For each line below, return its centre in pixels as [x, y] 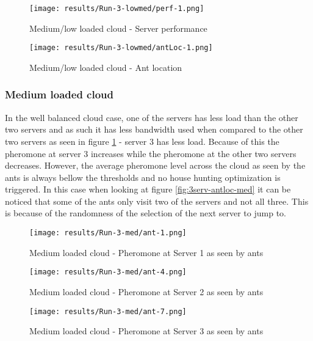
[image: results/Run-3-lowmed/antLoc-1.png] [121, 48]
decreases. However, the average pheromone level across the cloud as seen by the [155, 165]
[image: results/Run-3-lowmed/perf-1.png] [117, 9]
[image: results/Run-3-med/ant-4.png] [108, 272]
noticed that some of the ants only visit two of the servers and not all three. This [157, 201]
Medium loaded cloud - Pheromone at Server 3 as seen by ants [146, 331]
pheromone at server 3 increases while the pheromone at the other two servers [151, 153]
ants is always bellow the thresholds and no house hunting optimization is [143, 177]
